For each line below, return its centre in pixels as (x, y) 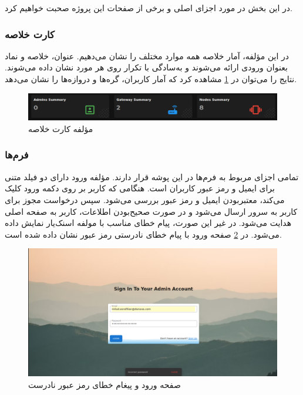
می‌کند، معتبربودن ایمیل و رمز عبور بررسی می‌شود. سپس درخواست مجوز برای (145, 199)
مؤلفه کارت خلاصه (61, 128)
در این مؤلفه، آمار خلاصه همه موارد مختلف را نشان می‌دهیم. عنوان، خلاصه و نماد (147, 55)
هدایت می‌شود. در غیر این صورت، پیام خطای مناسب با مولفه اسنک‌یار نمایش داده (148, 223)
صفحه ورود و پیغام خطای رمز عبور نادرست (105, 384)
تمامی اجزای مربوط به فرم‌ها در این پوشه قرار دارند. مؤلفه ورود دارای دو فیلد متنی (152, 176)
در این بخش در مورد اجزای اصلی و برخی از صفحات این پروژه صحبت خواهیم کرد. (149, 8)
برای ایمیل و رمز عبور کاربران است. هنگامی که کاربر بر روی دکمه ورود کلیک (140, 188)
